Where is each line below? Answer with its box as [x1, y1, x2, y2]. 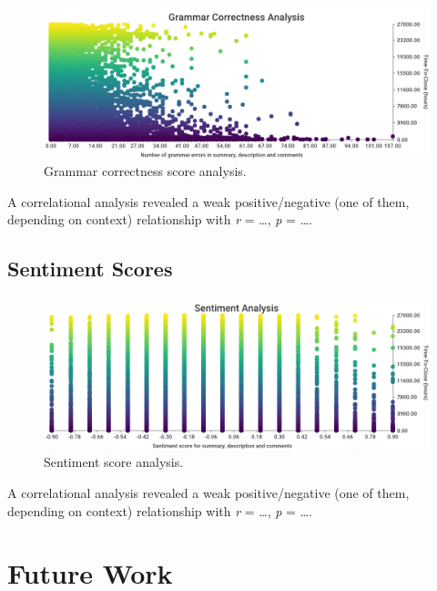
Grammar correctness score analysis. [44, 161, 247, 181]
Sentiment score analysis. [44, 452, 184, 472]
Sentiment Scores [7, 254, 173, 283]
